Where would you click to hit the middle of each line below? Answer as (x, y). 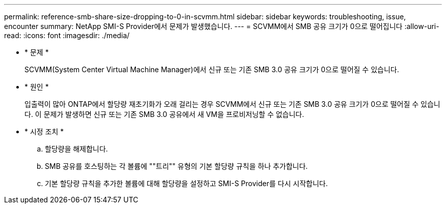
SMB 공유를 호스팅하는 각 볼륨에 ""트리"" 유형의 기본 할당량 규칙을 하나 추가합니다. (176, 166)
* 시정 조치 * (44, 131)
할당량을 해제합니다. (76, 149)
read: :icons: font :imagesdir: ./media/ (67, 35)
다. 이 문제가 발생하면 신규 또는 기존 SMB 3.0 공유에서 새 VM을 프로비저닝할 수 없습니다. (164, 114)
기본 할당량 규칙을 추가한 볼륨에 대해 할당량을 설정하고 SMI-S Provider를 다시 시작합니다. (186, 183)
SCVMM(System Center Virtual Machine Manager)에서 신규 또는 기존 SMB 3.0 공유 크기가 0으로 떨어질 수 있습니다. (212, 69)
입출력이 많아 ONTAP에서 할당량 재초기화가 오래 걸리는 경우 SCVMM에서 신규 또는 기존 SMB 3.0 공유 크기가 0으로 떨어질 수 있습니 (232, 104)
